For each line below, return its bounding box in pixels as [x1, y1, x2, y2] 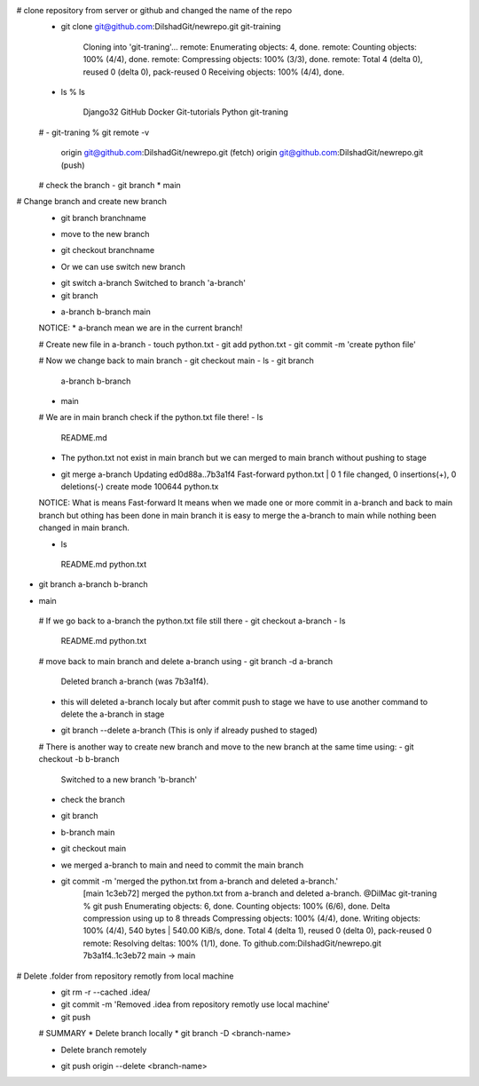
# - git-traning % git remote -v [38, 127, 150, 138]
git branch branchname [60, 212, 146, 223]
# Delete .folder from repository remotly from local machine [16, 971, 234, 981]
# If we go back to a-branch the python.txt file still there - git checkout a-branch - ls [38, 615, 346, 626]
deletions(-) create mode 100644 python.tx [60, 480, 219, 492]
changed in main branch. [38, 522, 130, 533]
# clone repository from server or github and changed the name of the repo [16, 5, 293, 15]
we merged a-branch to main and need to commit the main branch [60, 860, 304, 870]
